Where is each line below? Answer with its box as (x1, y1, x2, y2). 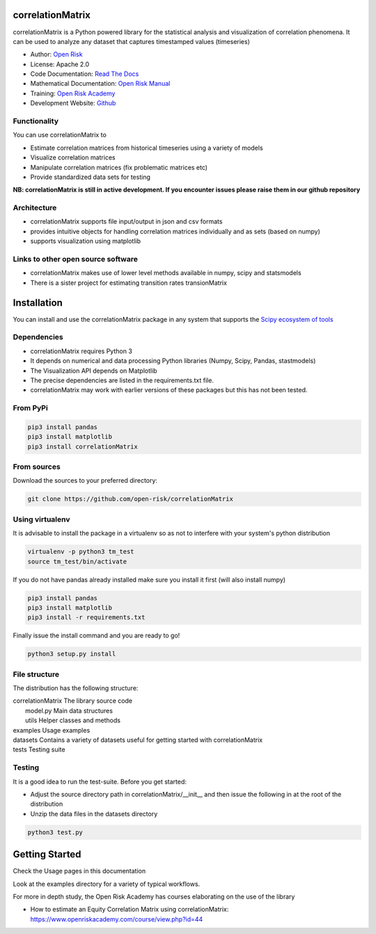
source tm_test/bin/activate (27, 557, 127, 566)
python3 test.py (27, 828, 84, 836)
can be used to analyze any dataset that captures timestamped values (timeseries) (13, 37, 251, 45)
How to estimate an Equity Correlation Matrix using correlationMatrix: (30, 905, 229, 914)
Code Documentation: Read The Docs (30, 70, 139, 78)
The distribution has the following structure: (13, 684, 139, 692)
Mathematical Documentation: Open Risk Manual (30, 79, 171, 88)
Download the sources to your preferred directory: (13, 476, 158, 485)
